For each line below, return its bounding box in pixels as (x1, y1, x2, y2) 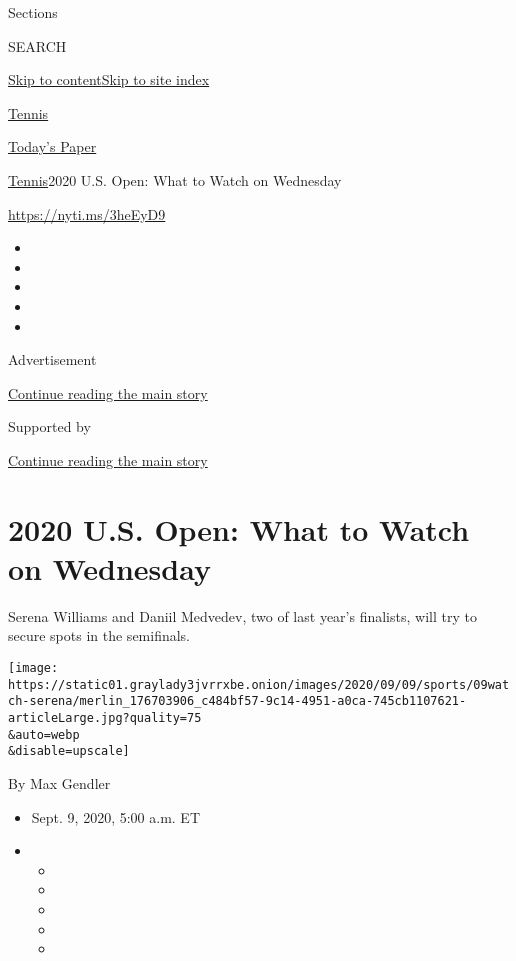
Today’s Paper (8, 136, 97, 157)
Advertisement (8, 349, 97, 370)
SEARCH (8, 35, 67, 56)
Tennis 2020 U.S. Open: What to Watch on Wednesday (8, 169, 342, 190)
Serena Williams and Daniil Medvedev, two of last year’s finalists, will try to (8, 605, 477, 626)
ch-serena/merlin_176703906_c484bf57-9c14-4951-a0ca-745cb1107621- (8, 694, 467, 709)
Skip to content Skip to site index (8, 69, 210, 90)
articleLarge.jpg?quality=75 (8, 710, 202, 725)
